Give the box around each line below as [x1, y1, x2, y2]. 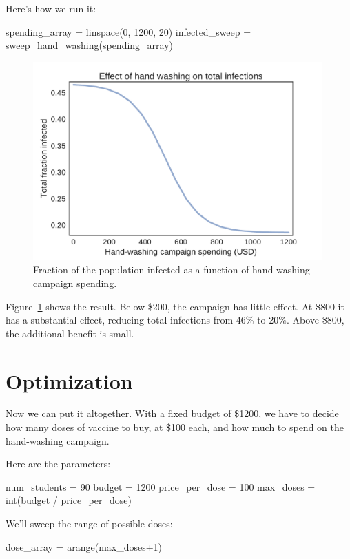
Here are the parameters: [6, 456, 111, 471]
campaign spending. [33, 275, 117, 290]
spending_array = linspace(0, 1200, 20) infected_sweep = [6, 24, 251, 39]
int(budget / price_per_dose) [6, 493, 132, 507]
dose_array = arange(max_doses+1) [6, 539, 163, 553]
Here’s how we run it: [6, 1, 96, 15]
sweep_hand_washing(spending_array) [6, 38, 174, 52]
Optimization [6, 366, 133, 394]
